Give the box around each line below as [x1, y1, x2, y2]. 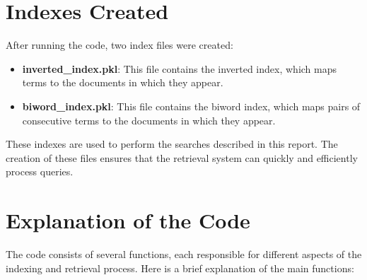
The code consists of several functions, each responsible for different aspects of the [6, 247, 362, 261]
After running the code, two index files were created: [6, 37, 233, 52]
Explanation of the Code [6, 206, 250, 235]
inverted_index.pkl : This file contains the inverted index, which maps [22, 61, 337, 76]
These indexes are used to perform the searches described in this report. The [6, 136, 338, 151]
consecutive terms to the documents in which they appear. [22, 112, 276, 127]
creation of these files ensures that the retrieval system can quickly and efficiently [6, 150, 358, 165]
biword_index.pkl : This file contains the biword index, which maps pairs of [22, 98, 361, 113]
